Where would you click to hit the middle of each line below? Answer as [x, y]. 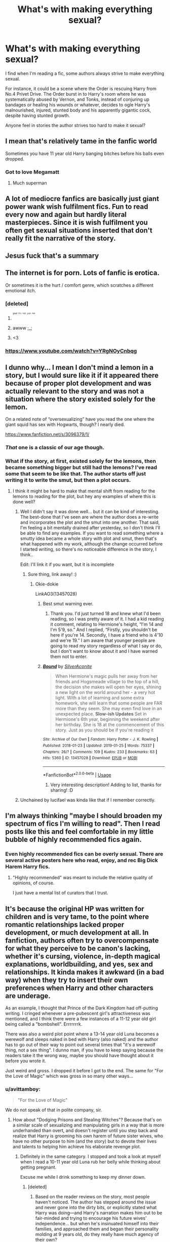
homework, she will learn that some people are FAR [109, 703]
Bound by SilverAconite [67, 667]
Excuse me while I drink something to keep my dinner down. [83, 1177]
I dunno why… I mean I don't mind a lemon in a [79, 367]
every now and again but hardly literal [66, 215]
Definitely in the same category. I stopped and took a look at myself [90, 1156]
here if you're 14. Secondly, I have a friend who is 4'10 [107, 635]
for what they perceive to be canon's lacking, [78, 948]
